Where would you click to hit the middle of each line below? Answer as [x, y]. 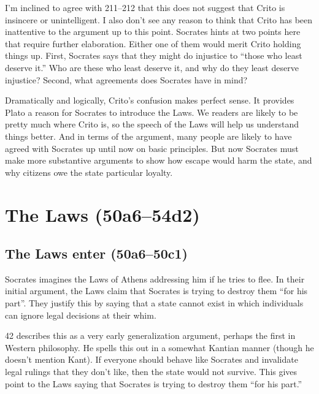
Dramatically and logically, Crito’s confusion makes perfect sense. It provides [150, 100]
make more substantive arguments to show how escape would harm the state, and [159, 160]
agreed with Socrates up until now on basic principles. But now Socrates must [152, 148]
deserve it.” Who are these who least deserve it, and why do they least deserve [152, 67]
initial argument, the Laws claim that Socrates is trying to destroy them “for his [156, 291]
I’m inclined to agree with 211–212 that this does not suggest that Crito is [145, 7]
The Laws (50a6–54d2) [102, 214]
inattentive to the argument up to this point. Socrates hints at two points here [153, 32]
